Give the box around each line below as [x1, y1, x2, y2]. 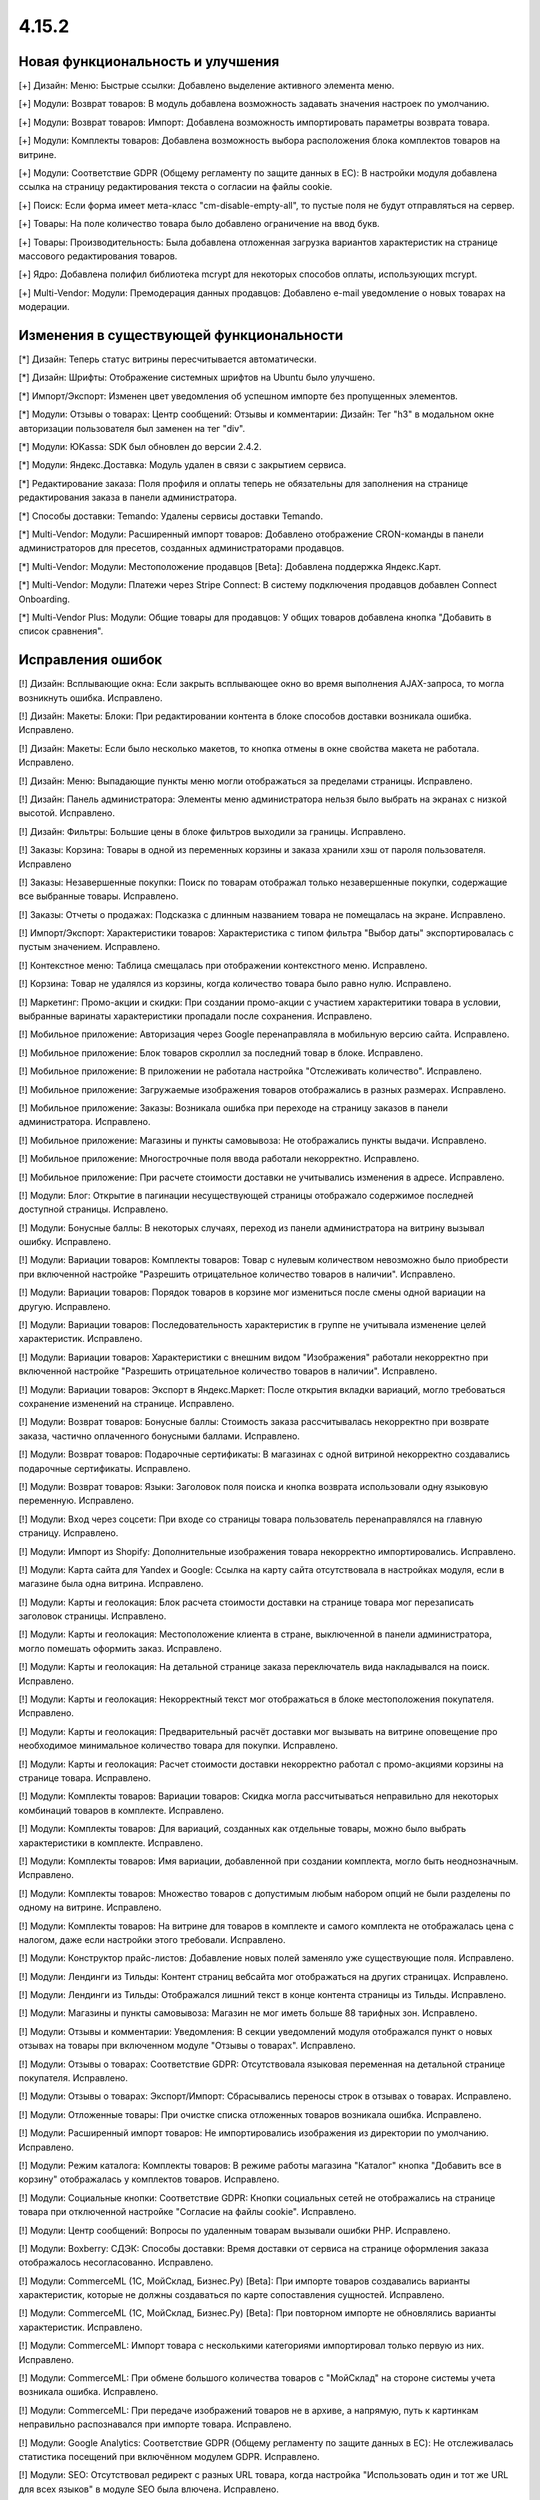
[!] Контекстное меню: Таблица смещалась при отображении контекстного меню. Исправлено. [18, 959, 428, 971]
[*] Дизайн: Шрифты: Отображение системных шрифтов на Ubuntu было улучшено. [18, 371, 375, 384]
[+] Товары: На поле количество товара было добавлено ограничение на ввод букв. [18, 218, 380, 230]
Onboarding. [18, 593, 70, 605]
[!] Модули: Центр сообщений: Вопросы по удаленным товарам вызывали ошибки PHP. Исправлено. [18, 2224, 451, 2236]
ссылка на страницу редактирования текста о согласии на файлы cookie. [18, 181, 333, 193]
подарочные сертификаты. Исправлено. [18, 1462, 191, 1474]
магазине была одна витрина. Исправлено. [18, 1578, 204, 1590]
